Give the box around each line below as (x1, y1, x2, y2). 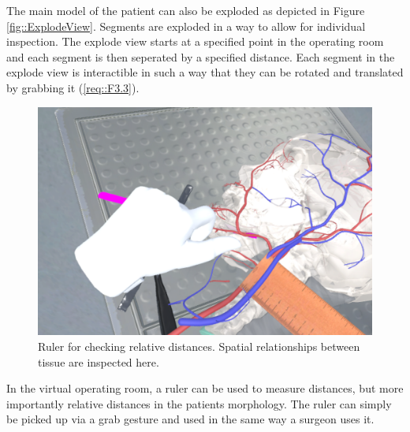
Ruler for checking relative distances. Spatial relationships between (38, 338, 360, 354)
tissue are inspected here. (38, 353, 159, 370)
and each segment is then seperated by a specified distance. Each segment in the (6, 48, 395, 65)
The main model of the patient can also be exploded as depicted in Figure (6, 2, 365, 18)
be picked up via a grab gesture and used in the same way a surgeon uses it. (6, 411, 375, 427)
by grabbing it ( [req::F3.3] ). (6, 79, 140, 95)
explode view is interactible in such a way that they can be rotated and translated (6, 64, 404, 80)
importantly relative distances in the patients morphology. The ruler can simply (6, 395, 392, 412)
